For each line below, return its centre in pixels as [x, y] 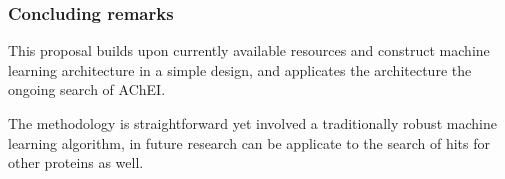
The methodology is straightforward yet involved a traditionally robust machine [252, 123]
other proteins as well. [76, 162]
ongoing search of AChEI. [87, 89]
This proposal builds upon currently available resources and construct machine [249, 50]
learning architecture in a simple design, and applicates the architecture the [240, 69]
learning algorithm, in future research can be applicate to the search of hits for [249, 142]
